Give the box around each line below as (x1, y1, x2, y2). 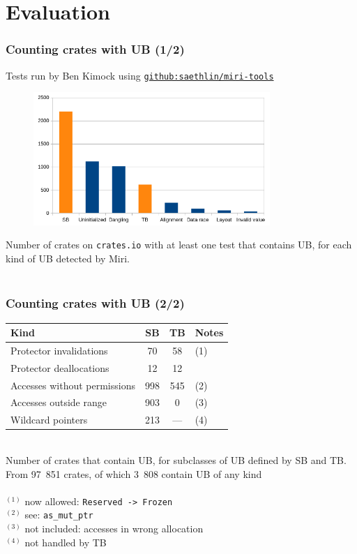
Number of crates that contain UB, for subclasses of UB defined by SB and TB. (6, 452, 347, 467)
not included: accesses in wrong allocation (24, 521, 204, 536)
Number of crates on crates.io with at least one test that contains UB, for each (6, 237, 352, 252)
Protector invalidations (10, 343, 108, 357)
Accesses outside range (10, 395, 107, 410)
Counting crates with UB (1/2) (6, 40, 185, 58)
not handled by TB (24, 534, 107, 549)
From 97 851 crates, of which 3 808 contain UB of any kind (6, 466, 262, 481)
